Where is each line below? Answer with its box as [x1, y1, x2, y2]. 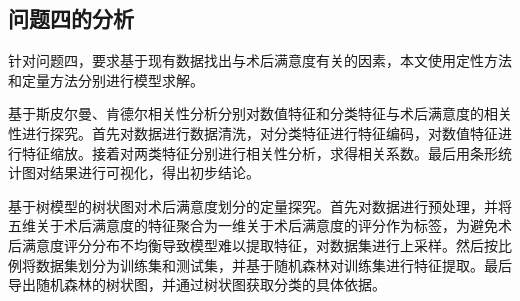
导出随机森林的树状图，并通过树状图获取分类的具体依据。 [8, 274, 386, 295]
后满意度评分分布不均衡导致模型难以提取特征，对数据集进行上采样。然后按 [8, 234, 498, 255]
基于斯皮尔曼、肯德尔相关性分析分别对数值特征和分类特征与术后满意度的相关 [8, 103, 512, 124]
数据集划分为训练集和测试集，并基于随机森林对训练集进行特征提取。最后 [35, 254, 512, 275]
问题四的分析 [8, 3, 134, 34]
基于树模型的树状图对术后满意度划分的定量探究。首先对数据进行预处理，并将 [8, 195, 512, 216]
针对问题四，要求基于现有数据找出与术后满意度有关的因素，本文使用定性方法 [8, 50, 512, 71]
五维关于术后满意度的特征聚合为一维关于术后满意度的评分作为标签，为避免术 [8, 215, 512, 236]
